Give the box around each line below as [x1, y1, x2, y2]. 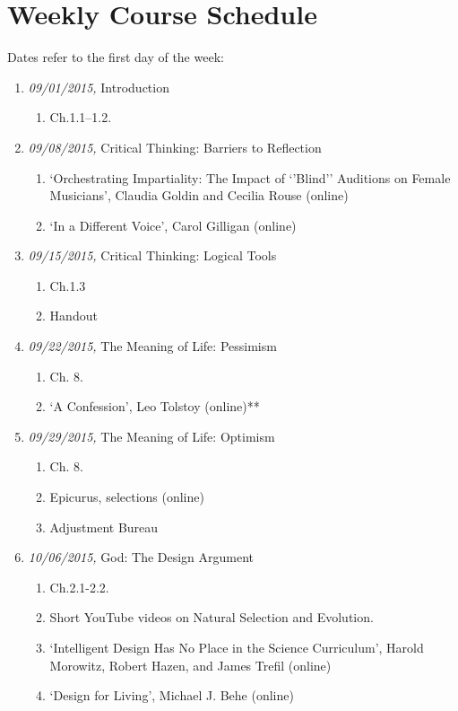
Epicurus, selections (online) [49, 487, 204, 506]
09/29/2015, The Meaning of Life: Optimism [28, 426, 275, 445]
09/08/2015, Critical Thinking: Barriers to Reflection [28, 137, 322, 156]
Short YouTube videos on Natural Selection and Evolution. [49, 608, 374, 627]
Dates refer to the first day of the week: [7, 48, 224, 66]
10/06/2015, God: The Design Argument [28, 548, 255, 566]
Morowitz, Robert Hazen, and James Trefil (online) [49, 655, 332, 674]
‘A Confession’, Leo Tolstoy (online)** [49, 397, 260, 416]
